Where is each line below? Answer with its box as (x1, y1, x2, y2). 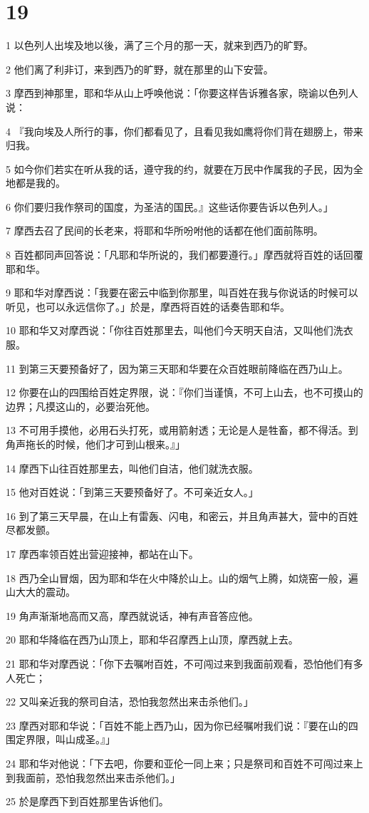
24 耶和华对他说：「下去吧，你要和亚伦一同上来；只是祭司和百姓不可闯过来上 (6, 755, 363, 770)
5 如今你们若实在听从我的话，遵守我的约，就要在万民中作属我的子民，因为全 (6, 161, 363, 176)
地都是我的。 (6, 175, 66, 190)
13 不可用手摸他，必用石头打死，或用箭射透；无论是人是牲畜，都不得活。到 (6, 423, 358, 437)
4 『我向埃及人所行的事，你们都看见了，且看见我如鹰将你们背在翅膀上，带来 (6, 123, 363, 138)
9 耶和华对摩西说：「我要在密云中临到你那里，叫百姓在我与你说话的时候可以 (6, 285, 358, 300)
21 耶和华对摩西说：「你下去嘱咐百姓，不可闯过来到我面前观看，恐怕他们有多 (6, 656, 363, 670)
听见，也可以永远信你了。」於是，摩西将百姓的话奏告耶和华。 (6, 299, 290, 314)
